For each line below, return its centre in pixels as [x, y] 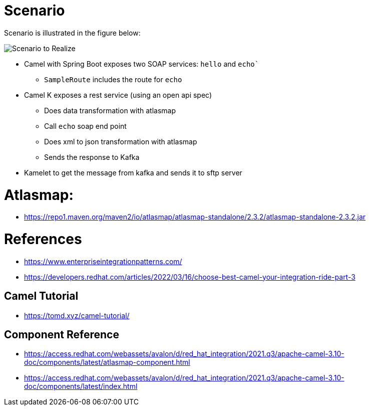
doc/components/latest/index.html [81, 386]
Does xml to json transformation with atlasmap [121, 141]
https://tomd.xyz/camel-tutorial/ [77, 315]
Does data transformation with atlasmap [110, 110]
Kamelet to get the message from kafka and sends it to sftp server [133, 172]
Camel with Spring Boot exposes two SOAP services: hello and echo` [142, 64]
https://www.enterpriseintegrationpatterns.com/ [103, 261]
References [43, 239]
